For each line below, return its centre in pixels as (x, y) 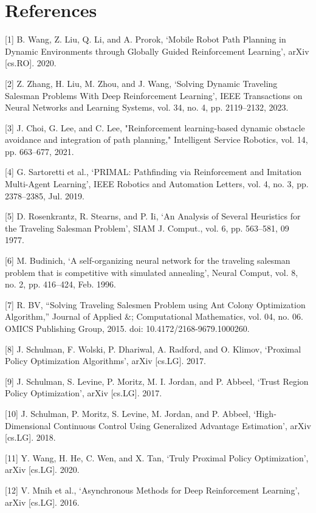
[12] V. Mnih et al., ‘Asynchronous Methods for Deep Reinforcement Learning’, (153, 490)
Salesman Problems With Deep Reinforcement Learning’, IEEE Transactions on (154, 95)
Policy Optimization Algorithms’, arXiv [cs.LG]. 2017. (105, 361)
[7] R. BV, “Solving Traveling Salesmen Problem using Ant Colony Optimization (155, 304)
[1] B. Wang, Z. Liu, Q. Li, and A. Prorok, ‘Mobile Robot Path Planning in (146, 39)
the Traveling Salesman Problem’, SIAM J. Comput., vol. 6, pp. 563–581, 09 (147, 228)
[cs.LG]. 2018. (30, 437)
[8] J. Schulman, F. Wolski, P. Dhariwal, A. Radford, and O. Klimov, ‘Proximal (153, 349)
